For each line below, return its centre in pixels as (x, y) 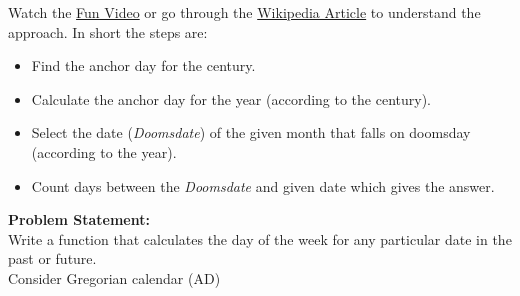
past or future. (52, 258)
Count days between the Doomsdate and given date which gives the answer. (263, 185)
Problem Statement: (79, 219)
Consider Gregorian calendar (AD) (114, 277)
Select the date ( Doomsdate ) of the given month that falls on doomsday (251, 132)
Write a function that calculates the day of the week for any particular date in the (260, 238)
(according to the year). (104, 151)
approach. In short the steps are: (108, 31)
